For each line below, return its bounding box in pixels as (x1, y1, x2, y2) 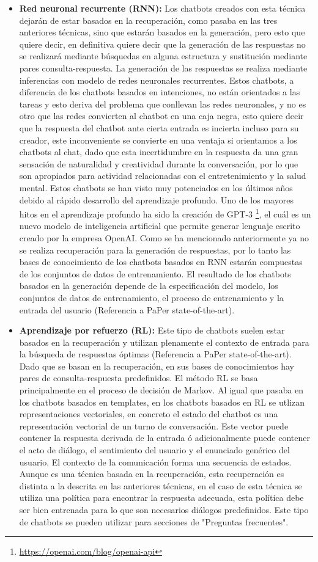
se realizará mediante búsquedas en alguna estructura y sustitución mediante (19, 49, 308, 62)
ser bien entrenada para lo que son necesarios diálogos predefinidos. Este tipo (19, 503, 309, 516)
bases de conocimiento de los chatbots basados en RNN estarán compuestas (19, 255, 303, 268)
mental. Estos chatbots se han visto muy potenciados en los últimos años (19, 181, 293, 194)
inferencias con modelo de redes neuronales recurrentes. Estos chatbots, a (19, 73, 294, 86)
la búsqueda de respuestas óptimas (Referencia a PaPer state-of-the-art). (19, 348, 292, 360)
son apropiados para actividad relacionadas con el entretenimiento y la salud (19, 169, 306, 182)
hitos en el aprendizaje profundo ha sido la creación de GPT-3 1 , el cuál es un (19, 206, 311, 220)
